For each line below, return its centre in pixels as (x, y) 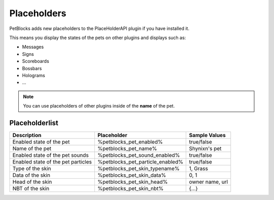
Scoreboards (36, 61)
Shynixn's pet (205, 148)
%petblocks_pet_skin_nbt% (130, 188)
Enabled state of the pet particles (52, 161)
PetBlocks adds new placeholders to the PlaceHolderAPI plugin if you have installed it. (99, 28)
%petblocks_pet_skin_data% (132, 175)
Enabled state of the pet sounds (50, 155)
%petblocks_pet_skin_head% (132, 182)
